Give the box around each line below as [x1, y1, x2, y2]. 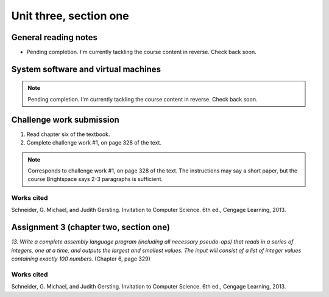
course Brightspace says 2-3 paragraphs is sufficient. [27, 176, 163, 183]
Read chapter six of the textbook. [26, 131, 110, 138]
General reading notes [11, 32, 97, 43]
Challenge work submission [11, 114, 120, 125]
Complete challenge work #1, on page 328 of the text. [26, 139, 161, 146]
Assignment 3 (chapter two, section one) [11, 222, 171, 233]
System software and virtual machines [11, 64, 161, 74]
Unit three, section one [11, 9, 129, 22]
